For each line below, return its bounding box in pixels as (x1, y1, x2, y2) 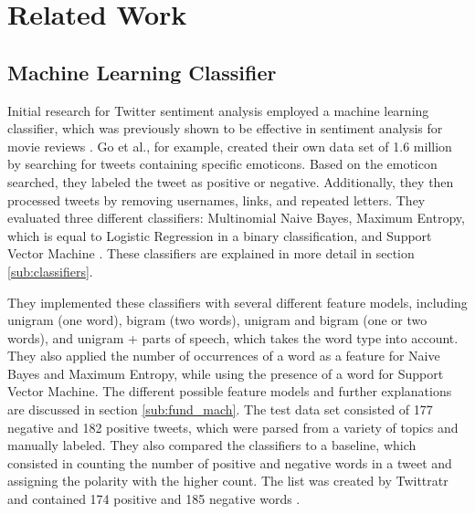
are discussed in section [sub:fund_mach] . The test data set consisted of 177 (7, 400, 433, 419)
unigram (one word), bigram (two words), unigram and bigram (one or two (7, 310, 427, 330)
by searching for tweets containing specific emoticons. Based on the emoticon (7, 154, 438, 173)
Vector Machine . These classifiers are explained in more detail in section (7, 244, 415, 263)
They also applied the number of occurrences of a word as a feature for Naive (7, 346, 440, 365)
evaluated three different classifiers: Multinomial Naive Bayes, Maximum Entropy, (7, 208, 465, 227)
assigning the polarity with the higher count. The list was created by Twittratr (7, 471, 449, 490)
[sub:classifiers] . (7, 261, 93, 280)
